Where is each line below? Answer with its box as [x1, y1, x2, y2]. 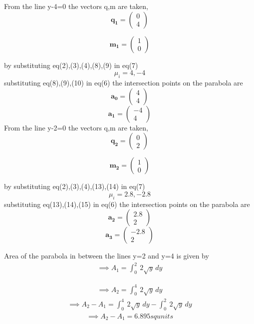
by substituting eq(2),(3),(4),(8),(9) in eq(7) [4, 59, 138, 70]
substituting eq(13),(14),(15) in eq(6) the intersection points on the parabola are [4, 198, 250, 209]
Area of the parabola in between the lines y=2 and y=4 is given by [4, 250, 209, 261]
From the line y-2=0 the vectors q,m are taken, [4, 122, 148, 132]
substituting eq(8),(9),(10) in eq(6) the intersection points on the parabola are [4, 77, 243, 87]
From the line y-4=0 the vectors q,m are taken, [4, 1, 148, 11]
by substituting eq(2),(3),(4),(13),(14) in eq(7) [4, 181, 145, 191]
